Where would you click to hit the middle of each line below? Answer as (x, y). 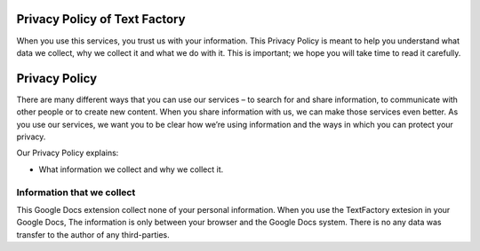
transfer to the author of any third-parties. (93, 234)
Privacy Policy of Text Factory (101, 19)
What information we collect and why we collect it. (131, 169)
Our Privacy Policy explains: (68, 153)
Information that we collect (76, 192)
